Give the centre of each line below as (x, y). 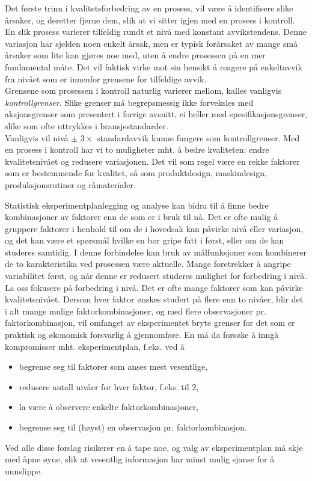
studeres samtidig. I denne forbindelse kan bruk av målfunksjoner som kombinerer (156, 252)
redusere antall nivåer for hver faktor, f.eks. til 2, (109, 386)
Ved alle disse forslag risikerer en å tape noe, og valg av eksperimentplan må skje (154, 447)
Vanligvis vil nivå (37, 137)
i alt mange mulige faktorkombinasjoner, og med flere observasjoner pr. (136, 311)
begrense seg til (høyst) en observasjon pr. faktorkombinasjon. (133, 427)
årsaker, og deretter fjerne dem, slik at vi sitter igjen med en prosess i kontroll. (150, 20)
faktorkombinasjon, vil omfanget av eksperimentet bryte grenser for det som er (150, 323)
